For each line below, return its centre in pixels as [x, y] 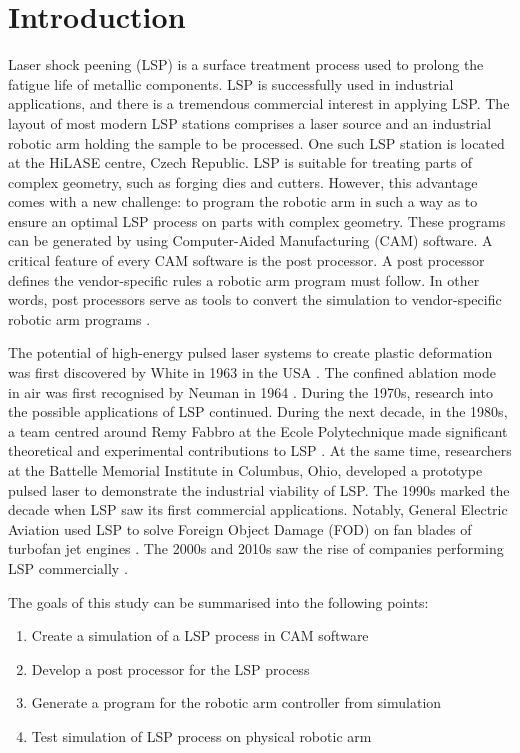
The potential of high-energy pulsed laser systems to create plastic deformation [250, 352]
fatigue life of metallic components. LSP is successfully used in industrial [231, 83]
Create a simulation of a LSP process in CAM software [200, 635]
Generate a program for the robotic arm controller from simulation [236, 702]
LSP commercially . [68, 567]
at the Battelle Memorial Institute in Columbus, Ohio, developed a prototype [245, 470]
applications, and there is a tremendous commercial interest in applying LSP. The [259, 103]
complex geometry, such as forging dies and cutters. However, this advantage [243, 181]
